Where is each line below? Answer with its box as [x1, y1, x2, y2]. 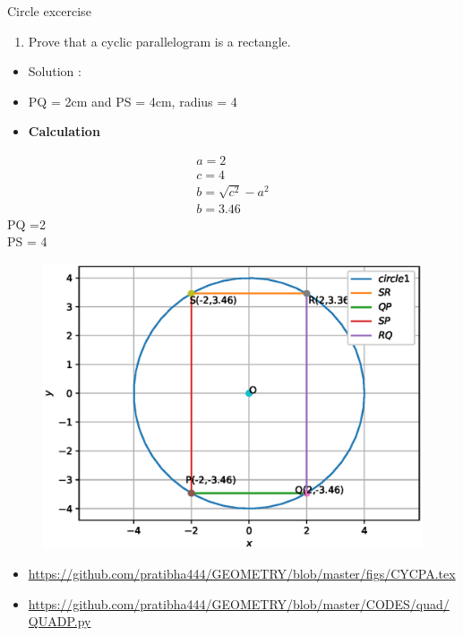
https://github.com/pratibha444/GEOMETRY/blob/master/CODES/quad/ [28, 594, 450, 613]
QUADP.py [28, 612, 91, 631]
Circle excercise [7, 2, 91, 20]
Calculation [28, 122, 100, 141]
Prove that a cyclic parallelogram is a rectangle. [28, 31, 291, 50]
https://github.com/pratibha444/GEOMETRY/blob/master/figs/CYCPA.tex [28, 564, 456, 583]
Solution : [28, 62, 81, 81]
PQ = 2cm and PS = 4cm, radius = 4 [28, 91, 237, 110]
